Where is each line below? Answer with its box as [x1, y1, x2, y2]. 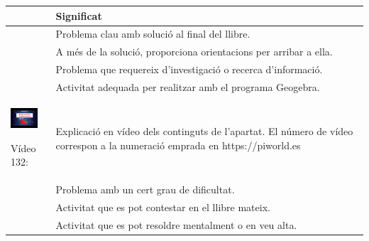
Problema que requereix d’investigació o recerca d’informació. [55, 62, 323, 77]
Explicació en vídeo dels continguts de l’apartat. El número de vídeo [55, 124, 353, 139]
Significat [55, 8, 102, 23]
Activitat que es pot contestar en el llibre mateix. [55, 199, 270, 214]
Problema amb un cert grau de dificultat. [55, 182, 235, 197]
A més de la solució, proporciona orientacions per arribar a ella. [55, 44, 333, 59]
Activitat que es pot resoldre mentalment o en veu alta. [55, 217, 297, 232]
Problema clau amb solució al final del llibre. [55, 26, 250, 41]
